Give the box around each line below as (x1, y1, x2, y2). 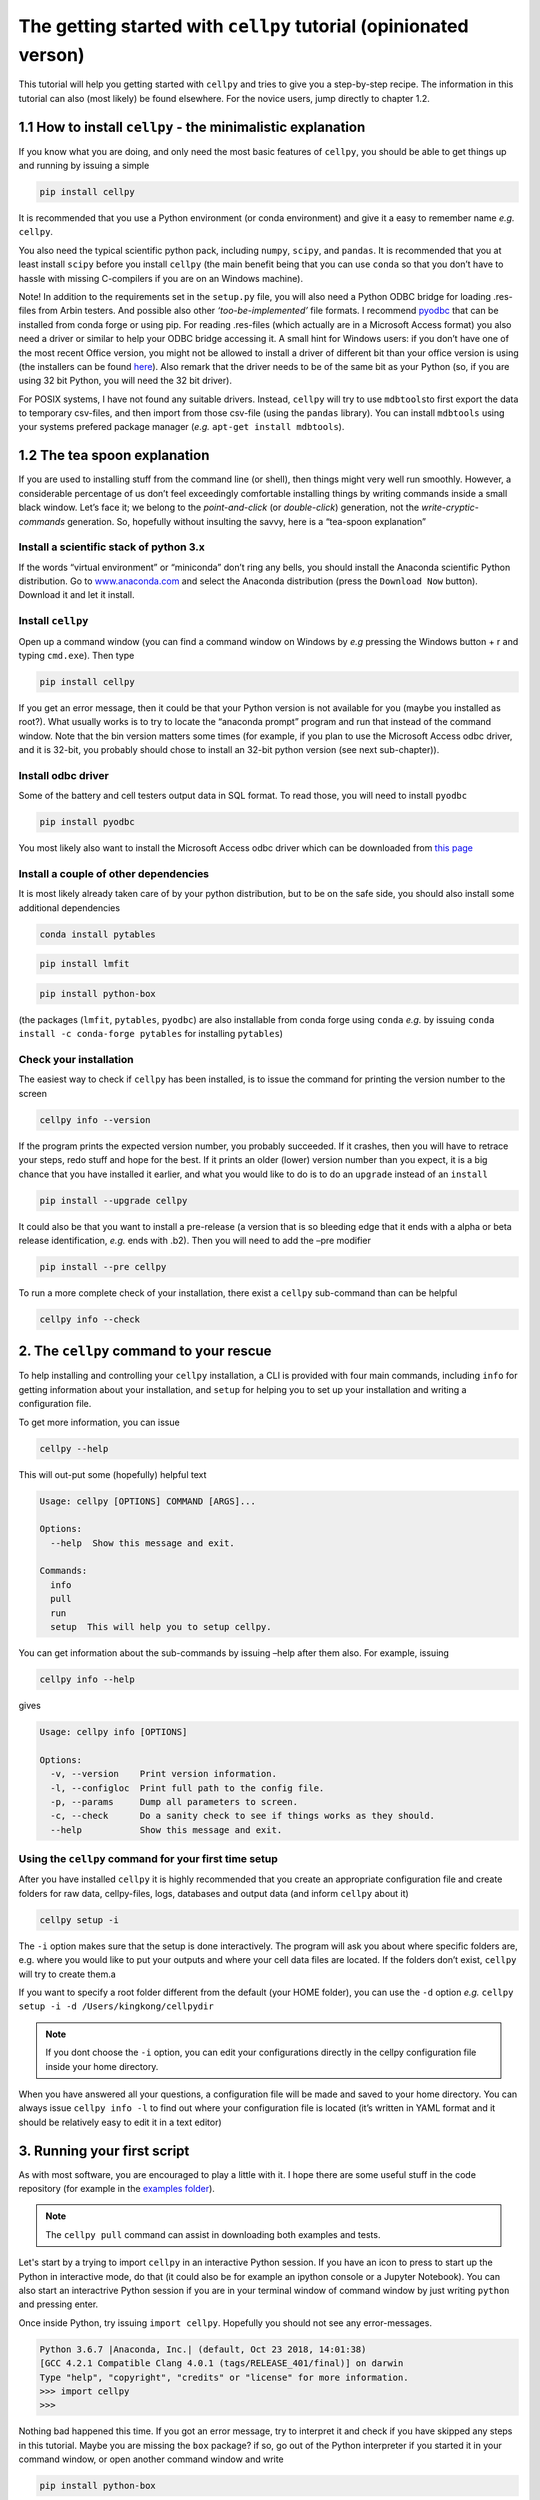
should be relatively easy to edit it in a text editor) (18, 2116, 222, 2128)
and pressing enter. (18, 2298, 99, 2310)
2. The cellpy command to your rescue (18, 1343, 272, 1360)
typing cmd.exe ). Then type (18, 650, 135, 661)
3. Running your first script (18, 2142, 190, 2159)
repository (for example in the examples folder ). (18, 2183, 215, 2194)
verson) (18, 43, 85, 66)
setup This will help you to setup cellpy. (50, 1621, 272, 1633)
